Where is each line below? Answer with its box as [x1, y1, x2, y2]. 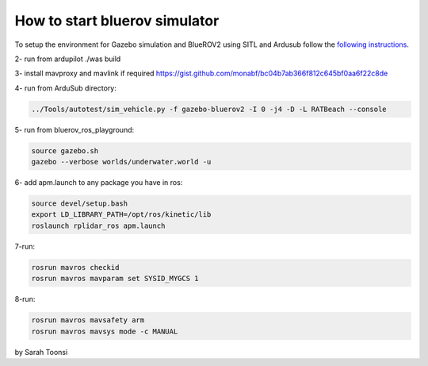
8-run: [14, 295, 36, 304]
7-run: [14, 241, 36, 251]
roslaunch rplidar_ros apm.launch [31, 221, 166, 230]
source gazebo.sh [31, 146, 99, 155]
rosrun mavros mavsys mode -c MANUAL [31, 326, 178, 336]
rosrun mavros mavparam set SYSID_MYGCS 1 [31, 274, 199, 283]
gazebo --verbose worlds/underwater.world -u [31, 157, 212, 167]
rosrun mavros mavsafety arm [31, 316, 145, 325]
